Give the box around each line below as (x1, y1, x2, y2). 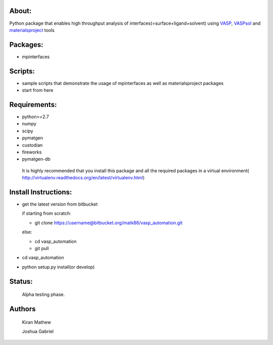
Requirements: (9, 100, 57, 109)
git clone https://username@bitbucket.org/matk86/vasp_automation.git (34, 220, 183, 226)
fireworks (22, 149, 42, 155)
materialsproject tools (9, 27, 55, 33)
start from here (22, 87, 54, 93)
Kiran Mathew (22, 319, 52, 325)
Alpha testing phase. (22, 291, 65, 298)
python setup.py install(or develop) (22, 264, 95, 270)
